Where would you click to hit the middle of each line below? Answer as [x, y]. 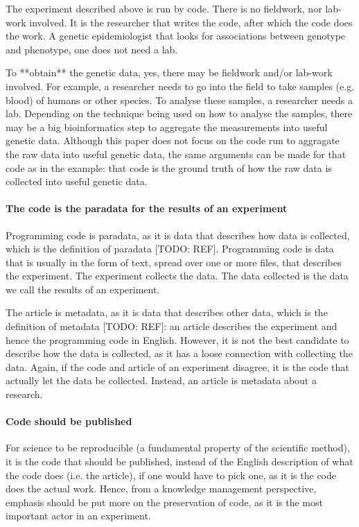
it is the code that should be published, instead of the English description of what [179, 461]
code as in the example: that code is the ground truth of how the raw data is [169, 167]
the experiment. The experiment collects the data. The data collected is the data [177, 276]
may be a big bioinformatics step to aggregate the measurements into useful [167, 127]
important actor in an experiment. [78, 516]
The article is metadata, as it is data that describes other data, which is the [167, 312]
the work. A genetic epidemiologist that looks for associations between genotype [176, 36]
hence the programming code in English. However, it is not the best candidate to [177, 339]
